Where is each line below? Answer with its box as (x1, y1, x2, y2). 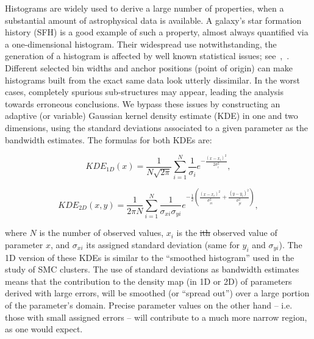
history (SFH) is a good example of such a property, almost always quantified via (5, 26, 309, 38)
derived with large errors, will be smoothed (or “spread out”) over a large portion (5, 287, 310, 299)
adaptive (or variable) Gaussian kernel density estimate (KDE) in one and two (5, 109, 298, 122)
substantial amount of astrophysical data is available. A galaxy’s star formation (5, 13, 302, 26)
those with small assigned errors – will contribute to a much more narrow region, (5, 310, 307, 323)
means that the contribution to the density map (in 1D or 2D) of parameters (5, 274, 292, 287)
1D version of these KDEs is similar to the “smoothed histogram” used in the (5, 251, 294, 263)
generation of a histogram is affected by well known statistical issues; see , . (5, 49, 290, 62)
